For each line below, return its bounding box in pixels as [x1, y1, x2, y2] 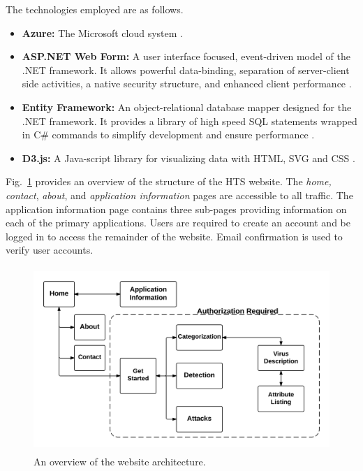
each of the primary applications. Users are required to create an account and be [6, 215, 350, 230]
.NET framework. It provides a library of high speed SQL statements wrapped [22, 113, 357, 128]
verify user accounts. [6, 242, 94, 257]
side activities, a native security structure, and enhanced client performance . [22, 76, 352, 91]
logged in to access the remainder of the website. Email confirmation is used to [6, 229, 343, 243]
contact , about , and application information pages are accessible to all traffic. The [6, 187, 353, 202]
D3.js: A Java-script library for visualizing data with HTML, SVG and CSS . [22, 150, 355, 165]
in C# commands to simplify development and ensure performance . [22, 127, 315, 142]
